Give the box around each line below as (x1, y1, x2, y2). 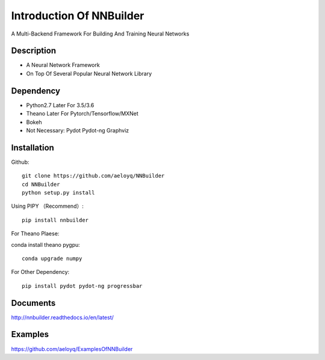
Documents (11, 298, 56, 308)
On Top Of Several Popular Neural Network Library (26, 70, 152, 77)
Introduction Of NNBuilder (11, 9, 144, 22)
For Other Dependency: (11, 268, 70, 276)
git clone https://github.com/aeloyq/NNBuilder (22, 172, 165, 179)
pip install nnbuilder (22, 217, 89, 223)
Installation (11, 142, 54, 153)
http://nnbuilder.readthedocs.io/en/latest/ (11, 314, 114, 321)
